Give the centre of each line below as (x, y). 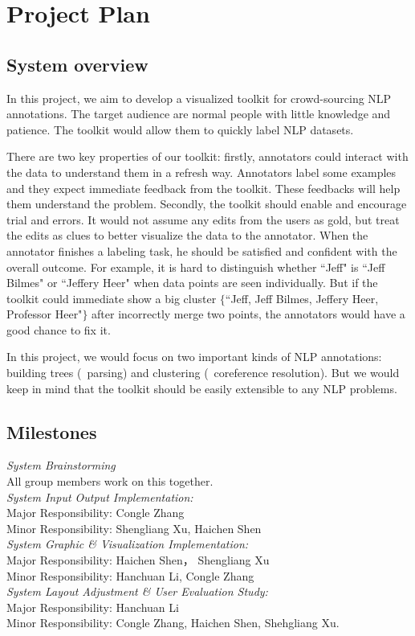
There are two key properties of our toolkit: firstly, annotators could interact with (207, 156)
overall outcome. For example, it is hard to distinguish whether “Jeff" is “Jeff (196, 267)
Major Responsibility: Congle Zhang (96, 513)
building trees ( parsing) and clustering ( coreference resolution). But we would (203, 373)
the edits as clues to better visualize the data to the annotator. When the (187, 235)
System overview (77, 64)
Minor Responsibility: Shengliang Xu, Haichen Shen (134, 528)
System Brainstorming (61, 465)
